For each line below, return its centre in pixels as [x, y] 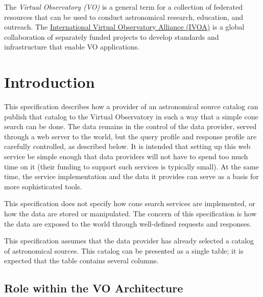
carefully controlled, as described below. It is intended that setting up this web [127, 146]
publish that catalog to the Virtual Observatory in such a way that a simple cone [131, 116]
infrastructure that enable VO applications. [72, 47]
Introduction [50, 82]
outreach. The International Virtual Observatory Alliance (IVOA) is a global [124, 27]
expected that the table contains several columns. [81, 261]
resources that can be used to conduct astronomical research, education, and [124, 17]
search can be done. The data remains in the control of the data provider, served [130, 126]
